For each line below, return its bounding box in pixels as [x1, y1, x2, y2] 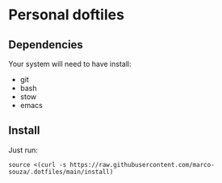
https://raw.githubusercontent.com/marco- [69, 160, 216, 168]
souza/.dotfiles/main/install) [8, 168, 114, 176]
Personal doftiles [8, 6, 125, 24]
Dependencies [8, 38, 83, 52]
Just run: [8, 145, 39, 155]
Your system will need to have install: [8, 59, 132, 69]
